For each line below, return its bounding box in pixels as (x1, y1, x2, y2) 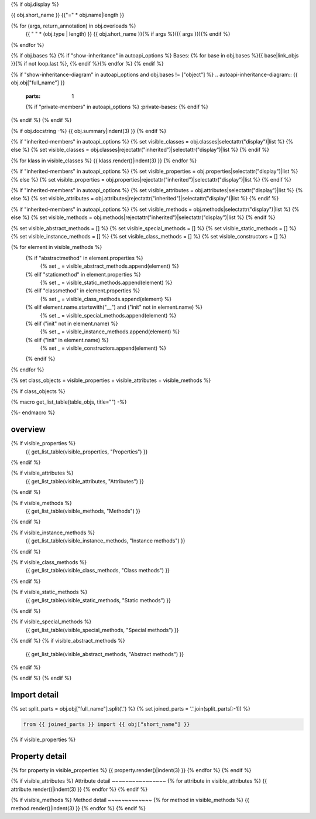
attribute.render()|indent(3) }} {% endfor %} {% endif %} (11, 786, 148, 793)
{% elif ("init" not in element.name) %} (25, 320, 118, 327)
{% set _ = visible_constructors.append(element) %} (40, 344, 167, 352)
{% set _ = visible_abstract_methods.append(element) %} (40, 262, 180, 269)
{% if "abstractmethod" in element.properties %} (25, 254, 143, 261)
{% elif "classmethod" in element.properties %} (25, 287, 140, 294)
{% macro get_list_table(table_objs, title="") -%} (11, 398, 127, 405)
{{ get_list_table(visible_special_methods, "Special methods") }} (25, 626, 179, 633)
